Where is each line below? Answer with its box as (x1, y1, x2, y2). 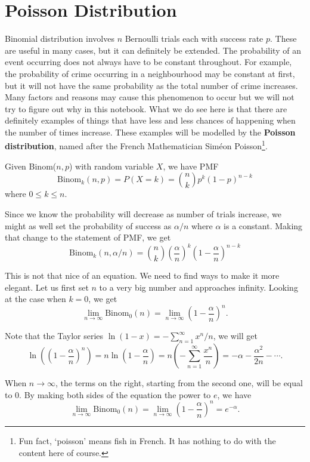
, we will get (213, 329, 258, 342)
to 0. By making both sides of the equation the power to (5, 388, 211, 401)
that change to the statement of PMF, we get (5, 231, 171, 244)
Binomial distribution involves (5, 32, 114, 45)
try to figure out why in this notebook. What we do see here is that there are (5, 102, 287, 115)
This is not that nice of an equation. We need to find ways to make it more (5, 269, 280, 282)
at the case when (5, 292, 66, 305)
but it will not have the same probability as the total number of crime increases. (5, 79, 298, 91)
